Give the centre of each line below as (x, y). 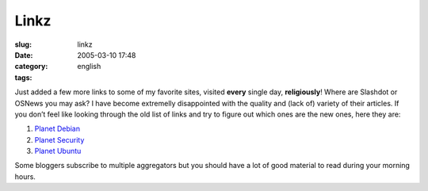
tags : (23, 77)
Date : (24, 55)
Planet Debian (57, 129)
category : (31, 67)
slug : (23, 44)
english (89, 67)
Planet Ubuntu (58, 151)
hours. (25, 176)
